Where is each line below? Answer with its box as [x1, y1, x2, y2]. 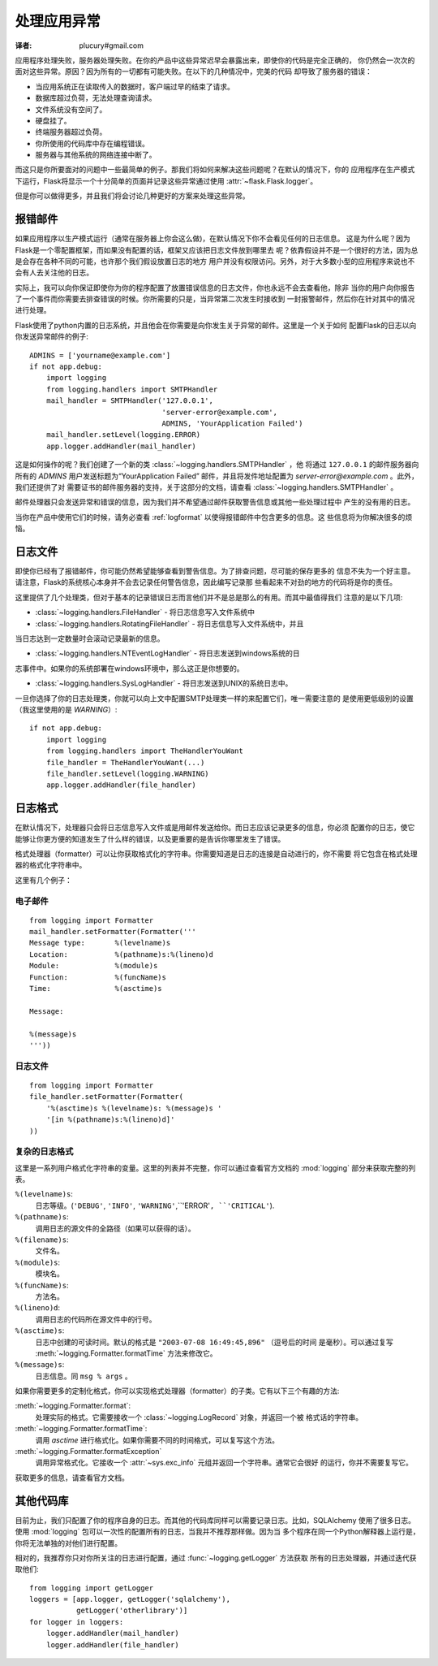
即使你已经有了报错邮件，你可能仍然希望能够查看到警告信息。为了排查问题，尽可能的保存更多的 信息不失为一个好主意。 [15, 566, 415, 576]
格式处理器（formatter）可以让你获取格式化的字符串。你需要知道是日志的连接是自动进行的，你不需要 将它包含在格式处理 [15, 849, 418, 859]
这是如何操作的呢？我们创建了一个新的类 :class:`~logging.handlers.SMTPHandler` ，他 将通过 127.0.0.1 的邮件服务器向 [15, 460, 419, 470]
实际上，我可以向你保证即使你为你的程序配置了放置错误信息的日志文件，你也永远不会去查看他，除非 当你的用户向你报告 [15, 283, 415, 292]
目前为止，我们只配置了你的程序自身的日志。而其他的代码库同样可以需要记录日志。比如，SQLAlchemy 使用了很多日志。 [15, 1515, 415, 1525]
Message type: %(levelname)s [29, 938, 171, 948]
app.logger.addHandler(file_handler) [45, 781, 196, 790]
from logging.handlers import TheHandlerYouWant [45, 746, 243, 755]
